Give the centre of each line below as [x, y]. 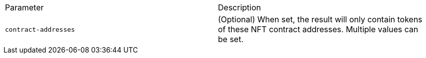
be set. [231, 39]
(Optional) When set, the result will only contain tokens [320, 19]
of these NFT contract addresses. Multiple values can [318, 29]
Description [240, 7]
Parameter [24, 7]
